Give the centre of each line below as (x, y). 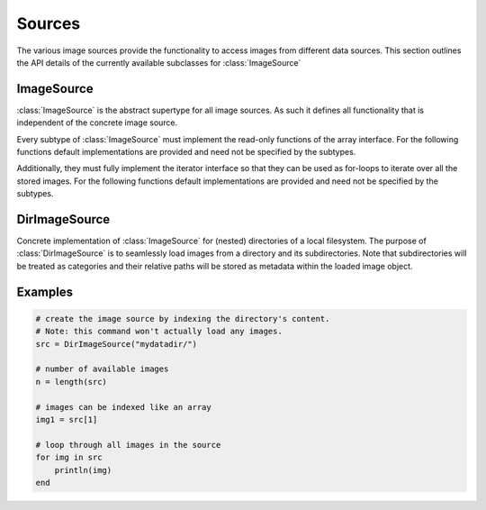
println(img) (83, 470)
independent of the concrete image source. (97, 123)
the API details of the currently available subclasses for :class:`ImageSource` (159, 62)
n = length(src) (72, 382)
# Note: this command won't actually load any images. (159, 332)
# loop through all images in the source (128, 445)
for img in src (69, 458)
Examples (45, 291)
